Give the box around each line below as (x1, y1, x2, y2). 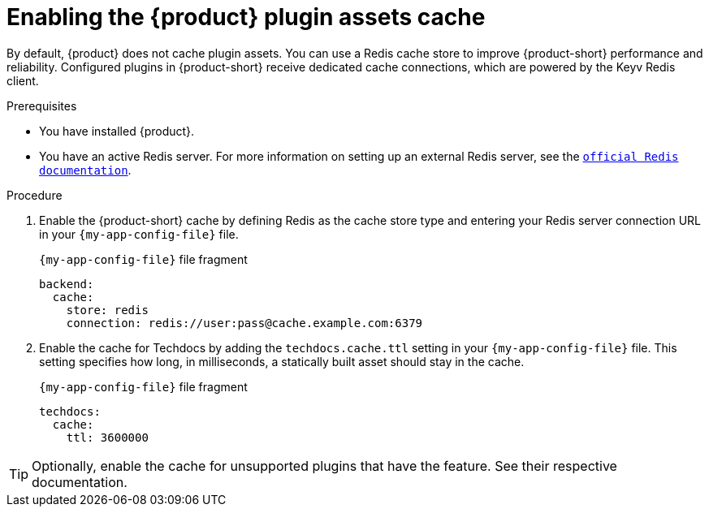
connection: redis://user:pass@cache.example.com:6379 (66, 316, 423, 330)
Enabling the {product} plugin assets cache (6, 3, 486, 31)
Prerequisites (6, 98, 77, 113)
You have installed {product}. (39, 123, 195, 138)
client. (6, 73, 39, 88)
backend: (39, 277, 94, 291)
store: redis (66, 303, 149, 317)
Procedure (6, 188, 63, 202)
